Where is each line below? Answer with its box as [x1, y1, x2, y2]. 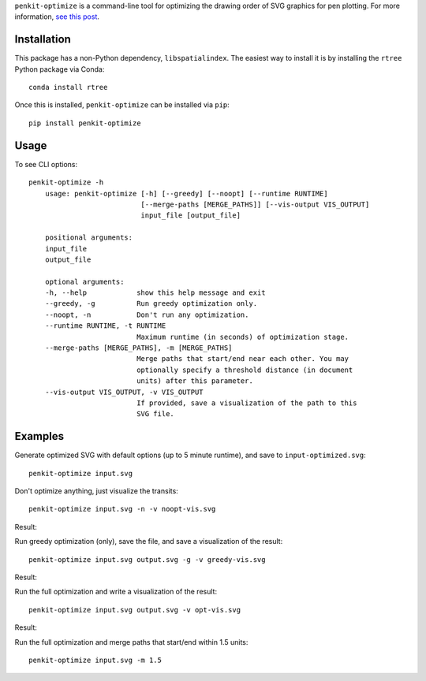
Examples [14, 430, 65, 443]
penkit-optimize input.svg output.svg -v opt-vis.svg [28, 605, 241, 614]
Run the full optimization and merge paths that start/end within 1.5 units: [14, 637, 248, 646]
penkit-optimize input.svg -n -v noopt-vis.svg [28, 504, 216, 514]
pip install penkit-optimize [28, 118, 141, 128]
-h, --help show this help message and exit [44, 288, 266, 297]
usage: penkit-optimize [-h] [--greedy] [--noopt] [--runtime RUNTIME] [44, 189, 328, 198]
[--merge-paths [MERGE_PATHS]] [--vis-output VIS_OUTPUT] [140, 199, 370, 209]
